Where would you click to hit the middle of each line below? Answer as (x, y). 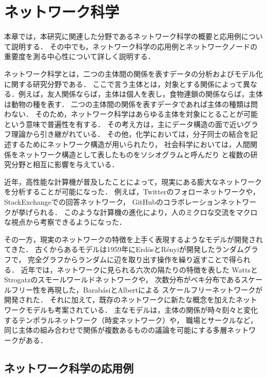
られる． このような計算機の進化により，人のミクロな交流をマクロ (145, 212)
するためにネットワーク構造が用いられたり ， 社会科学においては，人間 (130, 144)
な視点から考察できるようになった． (65, 222)
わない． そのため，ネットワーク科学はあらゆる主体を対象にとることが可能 (131, 114)
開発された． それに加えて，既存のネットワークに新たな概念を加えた (120, 300)
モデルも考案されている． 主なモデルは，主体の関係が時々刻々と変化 (142, 309)
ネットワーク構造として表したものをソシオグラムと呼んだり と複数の (134, 154)
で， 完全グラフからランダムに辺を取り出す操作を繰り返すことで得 (124, 259)
